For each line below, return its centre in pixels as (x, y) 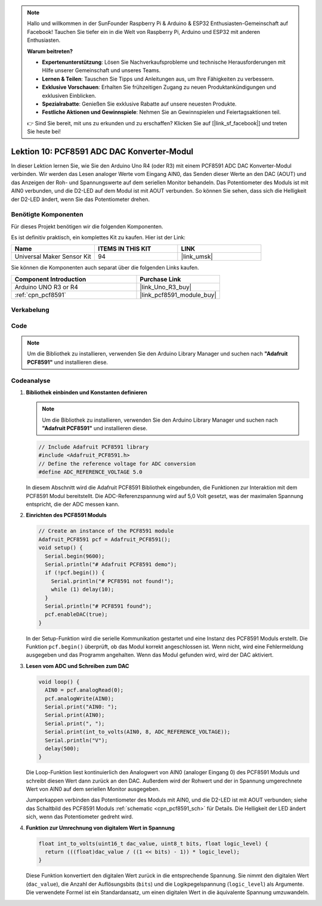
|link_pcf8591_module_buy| (178, 295)
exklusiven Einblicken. (69, 95)
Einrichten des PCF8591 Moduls (66, 515)
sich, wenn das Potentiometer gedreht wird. (80, 817)
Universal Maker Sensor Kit (53, 256)
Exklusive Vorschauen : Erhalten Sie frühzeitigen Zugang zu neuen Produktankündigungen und (159, 87)
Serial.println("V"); (77, 740)
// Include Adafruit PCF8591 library (94, 447)
